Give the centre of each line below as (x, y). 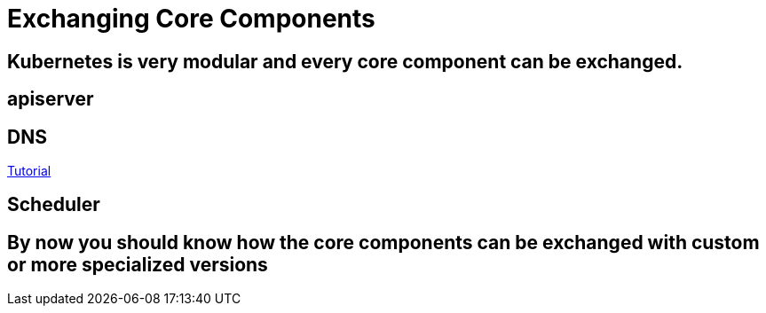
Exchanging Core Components (191, 19)
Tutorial (29, 171)
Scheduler (54, 205)
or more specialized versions (138, 264)
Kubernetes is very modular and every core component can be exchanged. (345, 61)
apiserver (51, 99)
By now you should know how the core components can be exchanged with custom (383, 242)
